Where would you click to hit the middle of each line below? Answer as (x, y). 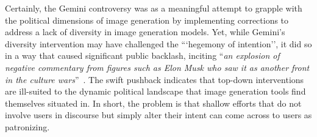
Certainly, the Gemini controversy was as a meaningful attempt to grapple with (154, 8)
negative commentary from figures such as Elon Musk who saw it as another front (157, 67)
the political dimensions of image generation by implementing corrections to (147, 20)
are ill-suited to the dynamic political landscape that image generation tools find (155, 91)
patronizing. (27, 126)
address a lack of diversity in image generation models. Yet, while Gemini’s (145, 32)
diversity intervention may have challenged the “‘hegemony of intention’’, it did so (158, 43)
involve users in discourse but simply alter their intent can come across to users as (158, 115)
